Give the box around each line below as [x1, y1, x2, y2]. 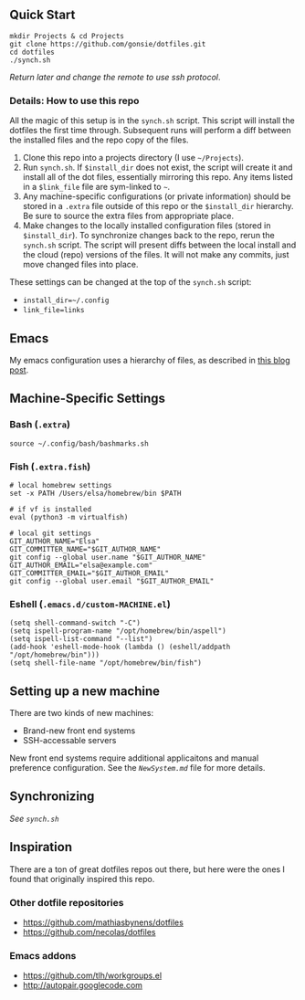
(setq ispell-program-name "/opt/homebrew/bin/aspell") [9, 626, 226, 636]
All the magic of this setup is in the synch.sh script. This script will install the [9, 115, 295, 126]
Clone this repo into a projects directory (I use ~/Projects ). [22, 153, 245, 163]
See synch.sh [9, 813, 59, 824]
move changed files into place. [22, 259, 139, 270]
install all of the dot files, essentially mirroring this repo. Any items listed [22, 172, 294, 183]
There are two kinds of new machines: [9, 708, 153, 719]
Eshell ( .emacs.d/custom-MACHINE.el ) [9, 597, 171, 610]
